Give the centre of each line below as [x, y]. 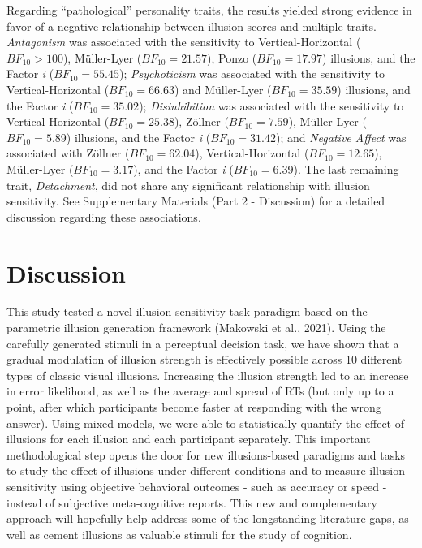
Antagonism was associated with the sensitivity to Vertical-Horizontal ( [184, 42]
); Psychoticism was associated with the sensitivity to [252, 73]
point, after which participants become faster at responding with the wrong [194, 407]
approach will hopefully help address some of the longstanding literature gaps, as [208, 518]
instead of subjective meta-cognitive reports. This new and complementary [192, 502]
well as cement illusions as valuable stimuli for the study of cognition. [179, 534]
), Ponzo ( [232, 57]
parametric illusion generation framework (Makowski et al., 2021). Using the [196, 328]
